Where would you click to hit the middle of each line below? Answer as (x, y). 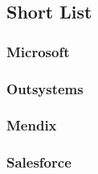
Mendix (32, 125)
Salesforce (39, 162)
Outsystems (45, 88)
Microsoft (38, 51)
